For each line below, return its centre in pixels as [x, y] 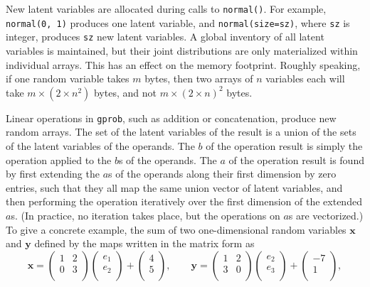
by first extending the [53, 174]
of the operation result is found [296, 159]
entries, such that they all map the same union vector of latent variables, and [174, 187]
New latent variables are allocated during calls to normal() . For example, [166, 9]
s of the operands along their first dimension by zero [222, 174]
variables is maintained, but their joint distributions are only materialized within [182, 50]
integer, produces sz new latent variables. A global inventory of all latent [165, 37]
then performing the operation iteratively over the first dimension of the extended [184, 201]
